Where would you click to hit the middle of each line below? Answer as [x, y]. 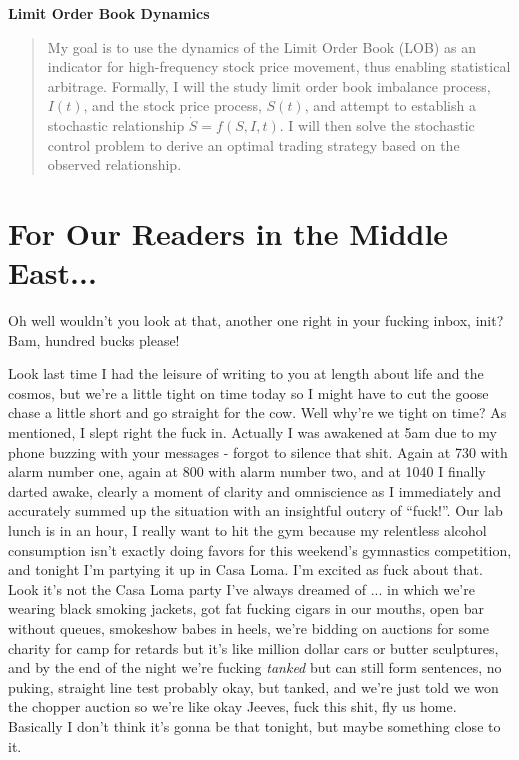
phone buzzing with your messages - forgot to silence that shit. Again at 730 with [258, 451]
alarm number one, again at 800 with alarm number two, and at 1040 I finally [247, 471]
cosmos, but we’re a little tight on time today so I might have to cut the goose [248, 392]
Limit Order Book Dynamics [109, 13]
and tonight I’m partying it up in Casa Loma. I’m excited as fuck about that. [245, 569]
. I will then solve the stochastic [377, 124]
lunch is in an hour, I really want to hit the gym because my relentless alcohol [247, 530]
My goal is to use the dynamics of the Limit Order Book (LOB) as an [261, 46]
